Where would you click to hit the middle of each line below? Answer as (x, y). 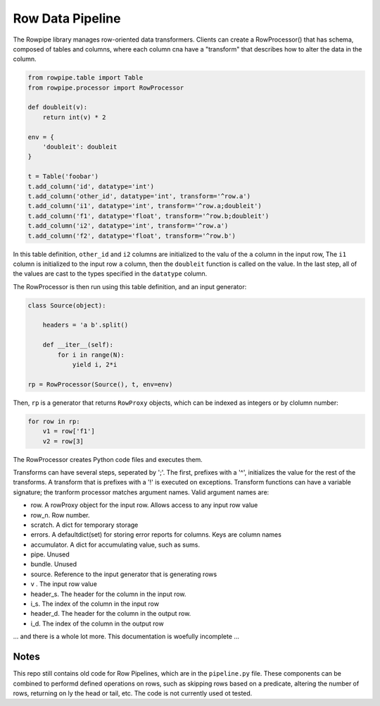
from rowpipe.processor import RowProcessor (106, 87)
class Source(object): (67, 305)
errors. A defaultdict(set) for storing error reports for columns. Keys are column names (156, 535)
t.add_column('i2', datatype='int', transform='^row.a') (128, 226)
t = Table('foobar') (63, 177)
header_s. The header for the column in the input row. (108, 594)
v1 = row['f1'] (69, 431)
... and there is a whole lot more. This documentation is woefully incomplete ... (126, 637)
